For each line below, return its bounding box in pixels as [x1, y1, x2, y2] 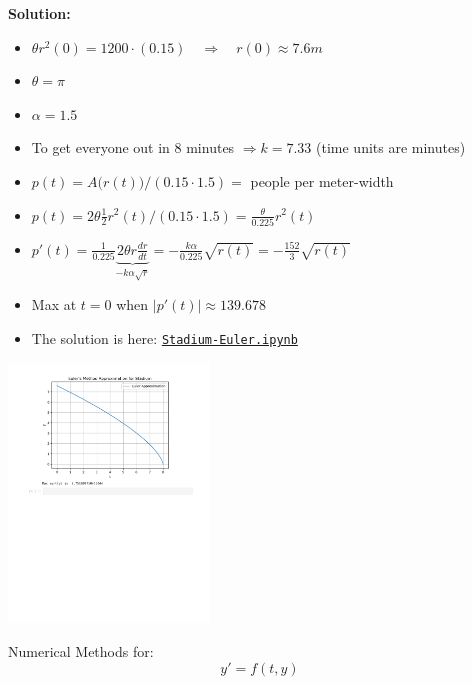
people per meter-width [250, 170, 394, 191]
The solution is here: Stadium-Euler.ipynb [31, 327, 298, 348]
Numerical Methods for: [8, 641, 154, 662]
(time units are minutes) [316, 137, 466, 158]
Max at [31, 294, 77, 315]
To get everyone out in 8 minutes [31, 137, 235, 158]
